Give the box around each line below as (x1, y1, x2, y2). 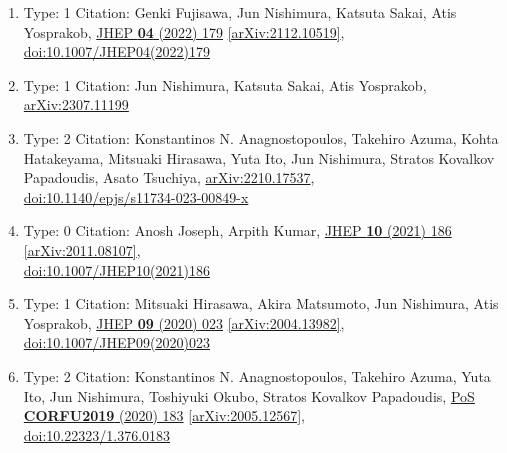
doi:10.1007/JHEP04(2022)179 (23, 41, 210, 62)
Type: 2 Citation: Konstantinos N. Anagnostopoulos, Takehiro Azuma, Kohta (23, 127, 499, 148)
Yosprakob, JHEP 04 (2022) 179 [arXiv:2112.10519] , (23, 21, 345, 42)
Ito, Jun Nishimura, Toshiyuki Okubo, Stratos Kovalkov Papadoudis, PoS (23, 385, 475, 406)
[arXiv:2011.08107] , (23, 239, 141, 260)
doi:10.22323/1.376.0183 (23, 424, 171, 445)
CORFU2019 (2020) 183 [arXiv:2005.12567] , (23, 405, 305, 426)
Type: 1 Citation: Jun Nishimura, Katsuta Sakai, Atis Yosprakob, (23, 74, 427, 95)
